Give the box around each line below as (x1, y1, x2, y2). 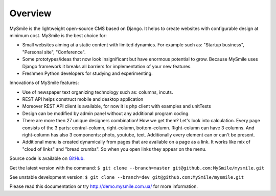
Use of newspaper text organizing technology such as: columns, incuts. (22, 89, 173, 95)
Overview (9, 8, 52, 19)
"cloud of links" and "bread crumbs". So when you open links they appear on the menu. (22, 146, 207, 152)
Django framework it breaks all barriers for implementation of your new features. (22, 63, 192, 69)
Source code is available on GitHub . (9, 155, 85, 161)
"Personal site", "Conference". (22, 49, 86, 55)
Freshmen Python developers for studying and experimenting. (22, 70, 153, 76)
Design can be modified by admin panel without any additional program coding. (22, 110, 190, 117)
